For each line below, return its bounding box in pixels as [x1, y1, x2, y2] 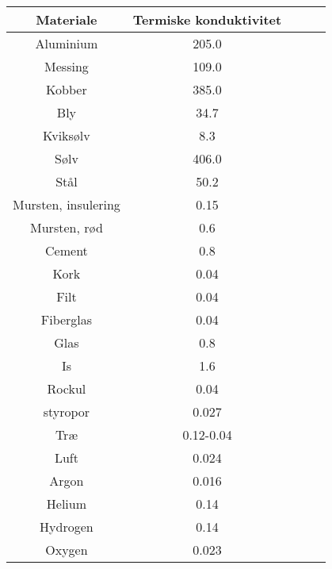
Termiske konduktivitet [132, 10, 282, 29]
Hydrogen [40, 517, 93, 536]
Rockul [47, 379, 86, 398]
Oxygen [45, 540, 88, 559]
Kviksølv [43, 126, 90, 144]
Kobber [46, 80, 87, 98]
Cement [45, 241, 88, 260]
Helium [46, 494, 87, 513]
